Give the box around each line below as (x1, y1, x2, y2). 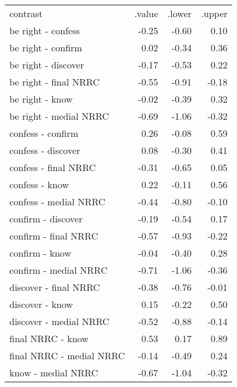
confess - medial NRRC (9, 195, 105, 208)
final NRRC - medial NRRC (9, 349, 125, 362)
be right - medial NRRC (9, 109, 109, 123)
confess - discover (9, 143, 81, 157)
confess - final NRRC (9, 160, 96, 174)
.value (134, 6, 158, 20)
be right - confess (9, 24, 80, 37)
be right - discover (9, 58, 84, 71)
